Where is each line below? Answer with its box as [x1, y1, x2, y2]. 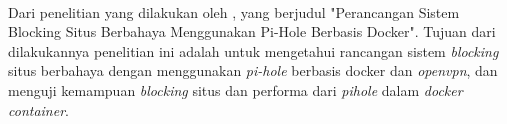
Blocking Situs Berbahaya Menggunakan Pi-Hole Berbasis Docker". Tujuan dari [8, 21, 496, 42]
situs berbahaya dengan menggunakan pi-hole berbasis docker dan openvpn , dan [8, 60, 498, 81]
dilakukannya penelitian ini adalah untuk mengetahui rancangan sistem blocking [8, 40, 499, 61]
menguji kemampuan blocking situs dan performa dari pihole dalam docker [8, 79, 463, 100]
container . [8, 99, 69, 120]
